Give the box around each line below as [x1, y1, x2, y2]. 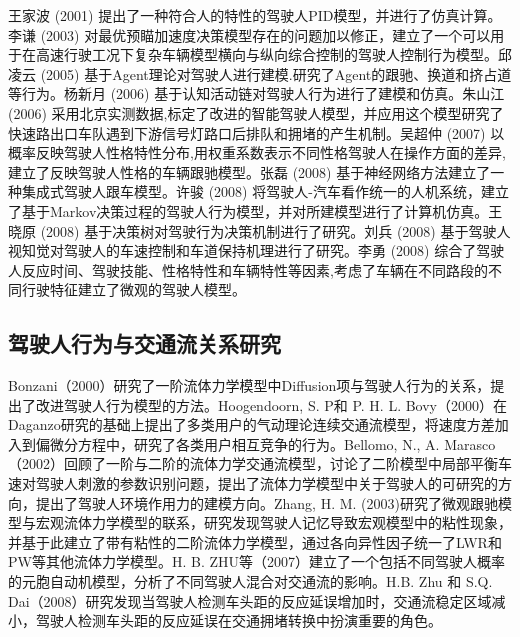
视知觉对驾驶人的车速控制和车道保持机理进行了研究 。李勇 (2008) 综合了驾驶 [8, 240, 505, 261]
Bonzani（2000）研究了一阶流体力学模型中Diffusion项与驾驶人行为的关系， [8, 375, 491, 396]
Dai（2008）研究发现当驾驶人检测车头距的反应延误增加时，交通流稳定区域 [8, 590, 492, 611]
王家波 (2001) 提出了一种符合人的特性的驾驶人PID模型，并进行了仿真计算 [8, 5, 488, 25]
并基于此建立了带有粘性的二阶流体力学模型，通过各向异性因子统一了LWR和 [8, 531, 502, 552]
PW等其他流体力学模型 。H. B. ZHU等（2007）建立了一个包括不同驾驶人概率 [8, 551, 506, 572]
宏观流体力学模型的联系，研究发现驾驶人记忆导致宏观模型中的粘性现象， [35, 512, 512, 533]
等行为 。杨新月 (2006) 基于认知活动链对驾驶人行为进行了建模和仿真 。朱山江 [8, 83, 505, 104]
